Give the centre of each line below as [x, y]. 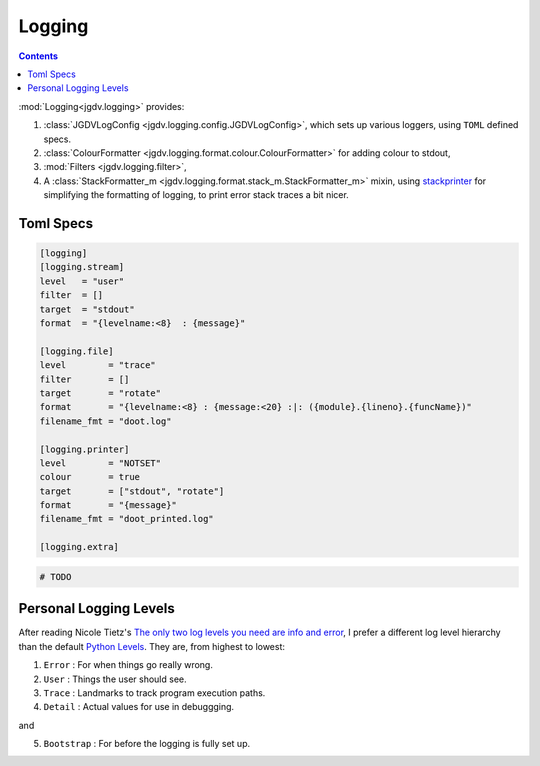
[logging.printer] [84, 449]
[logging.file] [76, 351]
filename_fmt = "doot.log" [105, 421]
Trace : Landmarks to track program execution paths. [154, 692]
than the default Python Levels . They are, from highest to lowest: [151, 646]
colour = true [89, 477]
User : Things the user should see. [115, 679]
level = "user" [82, 281]
